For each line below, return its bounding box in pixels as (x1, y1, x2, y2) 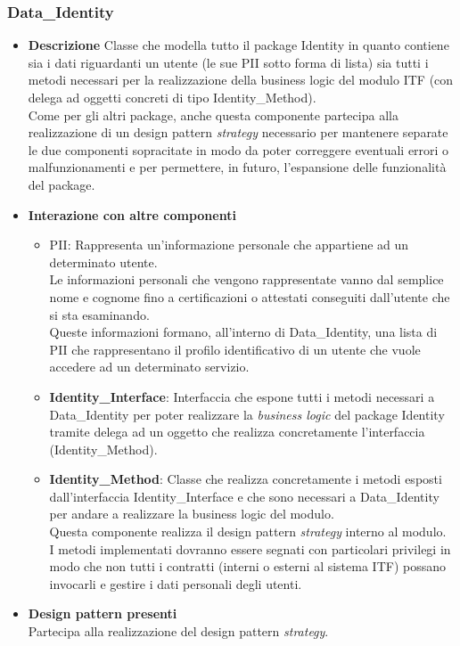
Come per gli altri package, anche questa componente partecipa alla (28, 105, 398, 124)
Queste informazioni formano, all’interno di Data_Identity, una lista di (49, 323, 438, 341)
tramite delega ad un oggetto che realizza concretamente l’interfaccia (49, 422, 425, 441)
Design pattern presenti (28, 604, 177, 623)
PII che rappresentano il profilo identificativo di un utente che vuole (49, 339, 421, 358)
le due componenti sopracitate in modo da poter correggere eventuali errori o (28, 140, 449, 159)
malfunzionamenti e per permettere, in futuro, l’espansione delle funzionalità (28, 158, 447, 176)
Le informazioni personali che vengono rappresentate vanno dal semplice (49, 270, 444, 289)
